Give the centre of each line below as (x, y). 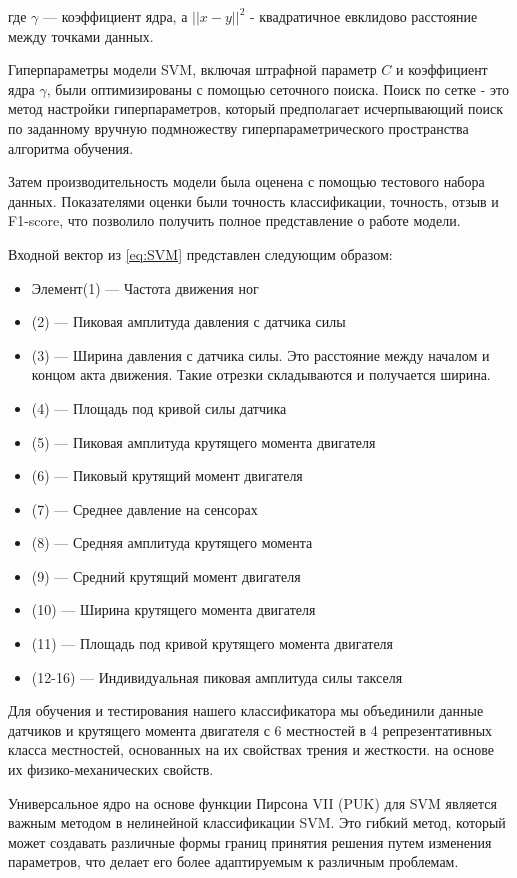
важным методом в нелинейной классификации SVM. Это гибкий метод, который (257, 822)
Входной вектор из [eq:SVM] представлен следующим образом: (200, 253)
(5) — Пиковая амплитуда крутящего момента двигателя (203, 441)
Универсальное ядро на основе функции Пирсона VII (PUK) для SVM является (253, 802)
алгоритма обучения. (71, 147)
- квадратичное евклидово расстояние (363, 16)
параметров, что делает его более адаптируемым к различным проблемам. (233, 861)
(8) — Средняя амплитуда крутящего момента (172, 542)
